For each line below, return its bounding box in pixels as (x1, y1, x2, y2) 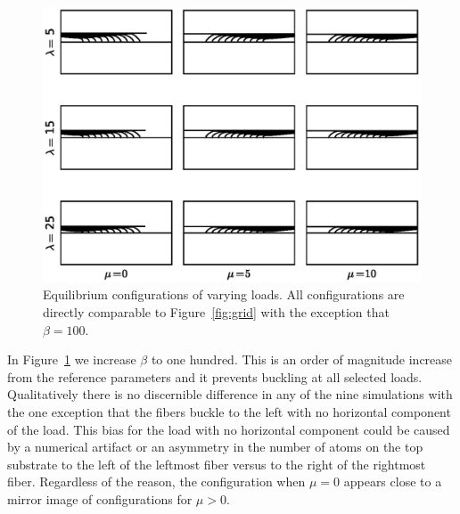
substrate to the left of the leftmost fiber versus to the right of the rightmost (7, 454, 426, 473)
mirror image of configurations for (7, 490, 193, 509)
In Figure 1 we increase (7, 350, 136, 369)
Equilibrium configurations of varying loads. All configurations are (43, 285, 405, 304)
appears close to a (343, 472, 442, 491)
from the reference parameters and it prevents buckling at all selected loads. (7, 367, 423, 386)
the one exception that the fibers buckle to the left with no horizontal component (7, 403, 451, 421)
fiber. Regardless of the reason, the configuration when (7, 472, 306, 491)
